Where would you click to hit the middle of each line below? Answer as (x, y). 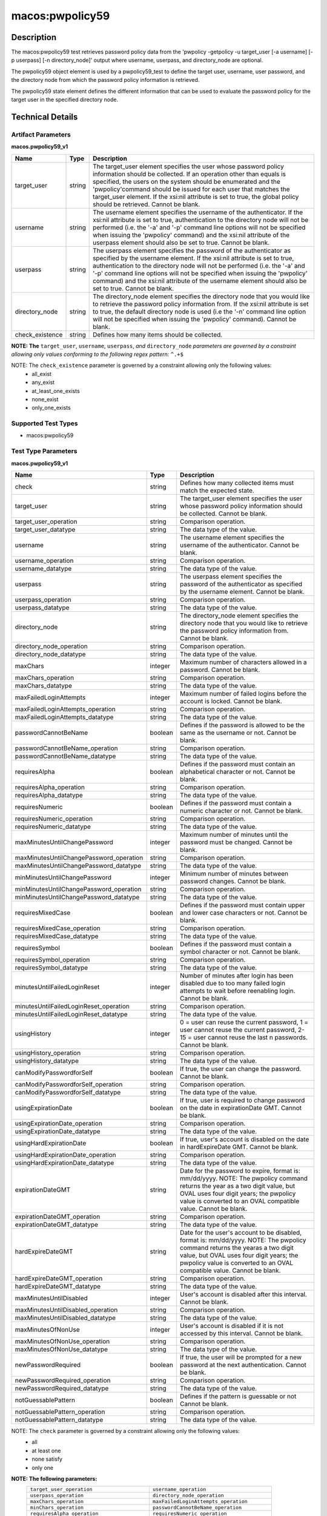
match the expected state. (217, 490)
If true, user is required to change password (242, 1100)
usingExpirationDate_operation (59, 1123)
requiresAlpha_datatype (49, 795)
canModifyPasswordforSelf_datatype (68, 1092)
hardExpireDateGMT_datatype (58, 1286)
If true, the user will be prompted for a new (241, 1357)
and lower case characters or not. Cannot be (243, 913)
